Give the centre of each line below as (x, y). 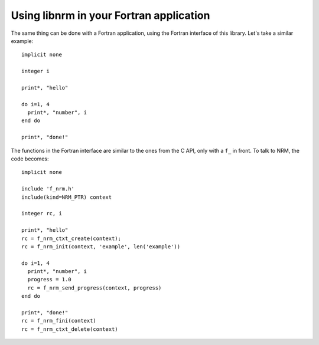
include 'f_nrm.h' (48, 189)
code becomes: (30, 159)
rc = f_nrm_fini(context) (59, 321)
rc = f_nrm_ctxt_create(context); (71, 238)
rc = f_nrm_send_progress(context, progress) (95, 288)
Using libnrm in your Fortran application (110, 15)
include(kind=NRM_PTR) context (67, 197)
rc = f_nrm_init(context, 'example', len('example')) (101, 247)
